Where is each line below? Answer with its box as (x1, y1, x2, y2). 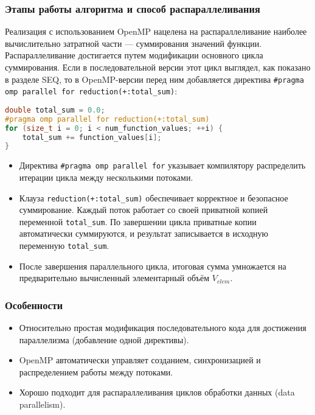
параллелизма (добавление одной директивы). (19, 333, 189, 346)
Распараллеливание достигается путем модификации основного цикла (5, 49, 263, 61)
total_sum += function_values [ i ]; (22, 133, 162, 142)
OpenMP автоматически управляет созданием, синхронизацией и (19, 354, 261, 366)
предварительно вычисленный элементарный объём (19, 271, 210, 284)
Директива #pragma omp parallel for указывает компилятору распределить (19, 159, 306, 172)
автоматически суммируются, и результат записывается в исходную (19, 227, 269, 240)
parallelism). (19, 398, 66, 411)
